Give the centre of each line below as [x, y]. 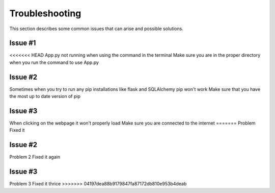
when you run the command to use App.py [54, 62]
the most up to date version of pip [45, 96]
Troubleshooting [45, 13]
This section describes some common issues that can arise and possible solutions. [96, 29]
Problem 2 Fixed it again [35, 157]
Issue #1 [23, 43]
